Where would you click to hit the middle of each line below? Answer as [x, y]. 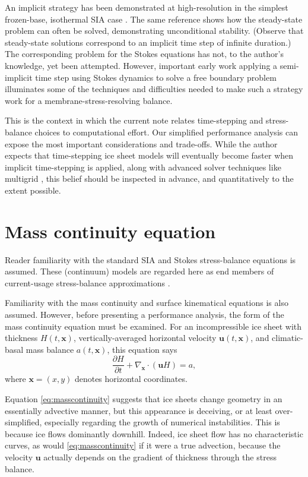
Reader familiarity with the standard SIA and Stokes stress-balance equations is [150, 259]
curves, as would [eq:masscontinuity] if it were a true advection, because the [143, 445]
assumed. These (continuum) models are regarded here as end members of [139, 271]
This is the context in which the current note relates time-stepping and [134, 120]
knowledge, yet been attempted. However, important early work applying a [141, 65]
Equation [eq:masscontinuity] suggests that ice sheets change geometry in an [144, 399]
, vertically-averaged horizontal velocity [145, 338]
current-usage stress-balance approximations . [88, 282]
